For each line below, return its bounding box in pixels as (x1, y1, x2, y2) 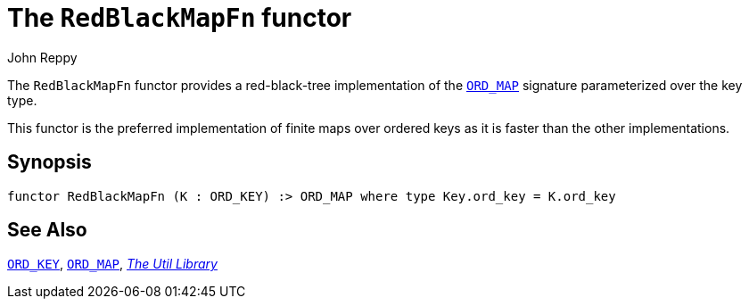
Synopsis (7, 151, 92, 174)
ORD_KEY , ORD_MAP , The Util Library (7, 256, 218, 272)
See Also (7, 219, 87, 242)
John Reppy (7, 49, 78, 65)
